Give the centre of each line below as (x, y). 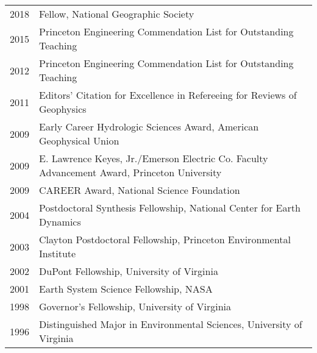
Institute (58, 253)
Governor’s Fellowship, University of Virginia (135, 306)
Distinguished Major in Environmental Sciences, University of (171, 324)
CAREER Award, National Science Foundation (140, 190)
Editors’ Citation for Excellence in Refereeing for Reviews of (168, 95)
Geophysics (63, 109)
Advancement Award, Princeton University (130, 172)
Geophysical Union (79, 141)
